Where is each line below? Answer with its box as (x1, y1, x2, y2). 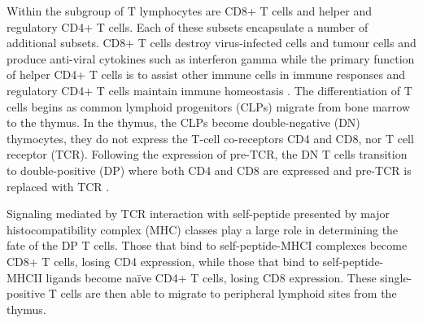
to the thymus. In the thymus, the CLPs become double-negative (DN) (7, 114, 360, 131)
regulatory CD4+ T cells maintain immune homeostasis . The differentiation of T (7, 81, 412, 98)
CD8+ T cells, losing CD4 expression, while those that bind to (7, 252, 319, 269)
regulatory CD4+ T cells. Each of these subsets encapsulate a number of (7, 18, 368, 35)
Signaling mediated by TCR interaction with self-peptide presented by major (7, 205, 390, 222)
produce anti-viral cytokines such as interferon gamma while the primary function (7, 50, 415, 67)
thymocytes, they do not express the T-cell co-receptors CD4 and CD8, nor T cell (7, 129, 414, 146)
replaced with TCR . (7, 177, 110, 194)
